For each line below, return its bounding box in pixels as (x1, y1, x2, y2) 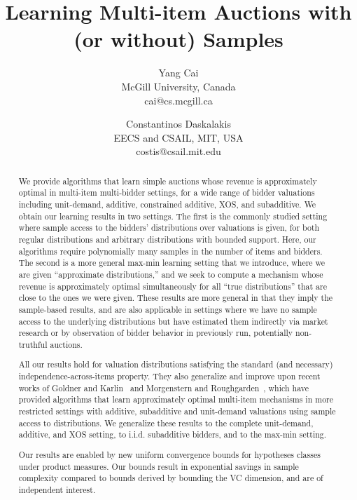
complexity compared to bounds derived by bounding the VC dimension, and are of (18, 472, 323, 484)
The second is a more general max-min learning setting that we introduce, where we (18, 257, 325, 269)
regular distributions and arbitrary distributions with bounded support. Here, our (18, 233, 316, 245)
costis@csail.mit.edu (136, 144, 221, 158)
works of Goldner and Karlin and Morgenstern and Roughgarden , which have (18, 381, 309, 393)
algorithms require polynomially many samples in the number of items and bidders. (18, 245, 323, 257)
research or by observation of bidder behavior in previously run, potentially (18, 327, 293, 339)
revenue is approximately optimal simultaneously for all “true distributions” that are (18, 280, 327, 292)
